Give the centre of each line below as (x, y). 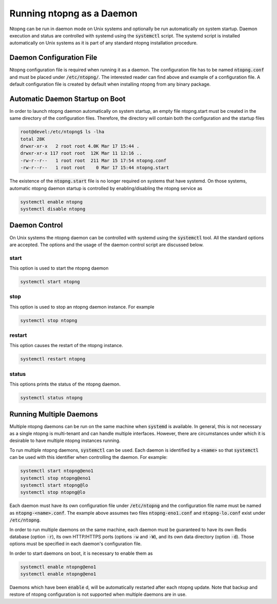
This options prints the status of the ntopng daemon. (65, 384)
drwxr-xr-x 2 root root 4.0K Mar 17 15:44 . (80, 146)
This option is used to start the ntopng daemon (59, 268)
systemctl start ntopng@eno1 (57, 471)
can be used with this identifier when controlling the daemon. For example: (88, 457)
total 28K (33, 139)
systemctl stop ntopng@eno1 (55, 478)
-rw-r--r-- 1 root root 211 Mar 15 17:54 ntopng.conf (93, 160)
